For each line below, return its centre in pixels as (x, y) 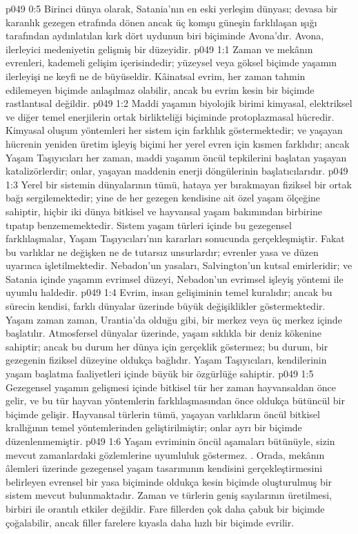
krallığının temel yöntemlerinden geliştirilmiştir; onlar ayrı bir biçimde (154, 427)
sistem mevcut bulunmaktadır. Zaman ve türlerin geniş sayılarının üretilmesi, (169, 495)
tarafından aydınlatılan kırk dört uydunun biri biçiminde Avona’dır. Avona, (165, 36)
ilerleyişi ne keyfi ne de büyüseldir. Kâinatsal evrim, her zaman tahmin (156, 76)
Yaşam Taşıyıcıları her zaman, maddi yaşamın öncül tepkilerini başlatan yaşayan (176, 157)
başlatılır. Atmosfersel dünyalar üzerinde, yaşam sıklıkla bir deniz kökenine (163, 333)
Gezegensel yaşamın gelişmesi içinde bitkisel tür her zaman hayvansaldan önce (171, 387)
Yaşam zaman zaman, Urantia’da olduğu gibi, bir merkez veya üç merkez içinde (174, 319)
